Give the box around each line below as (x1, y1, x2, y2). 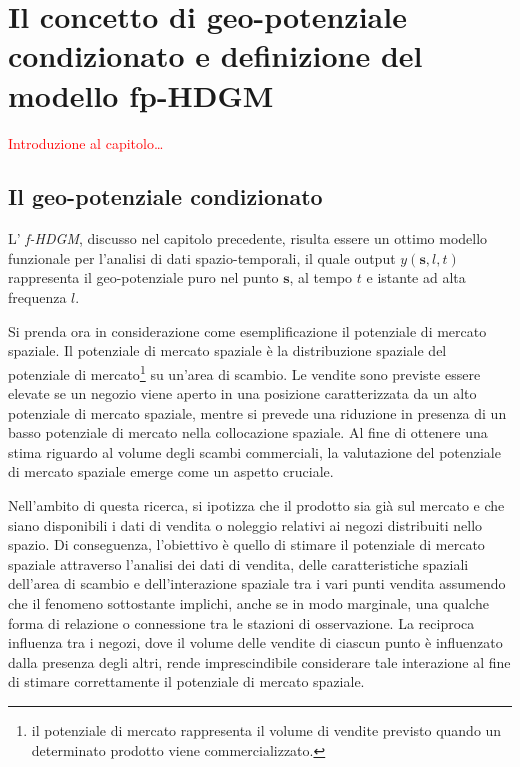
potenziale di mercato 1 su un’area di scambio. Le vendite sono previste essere (8, 360, 481, 384)
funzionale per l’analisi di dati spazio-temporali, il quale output (8, 247, 396, 268)
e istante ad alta (366, 267, 466, 288)
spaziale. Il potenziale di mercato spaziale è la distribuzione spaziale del (8, 340, 447, 361)
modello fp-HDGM (8, 74, 274, 115)
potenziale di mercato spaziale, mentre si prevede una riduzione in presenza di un (8, 402, 507, 423)
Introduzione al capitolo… (8, 132, 164, 153)
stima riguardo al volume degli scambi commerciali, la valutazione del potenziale (8, 441, 501, 462)
